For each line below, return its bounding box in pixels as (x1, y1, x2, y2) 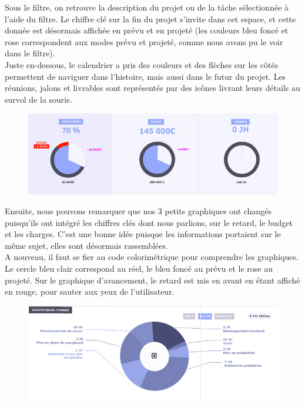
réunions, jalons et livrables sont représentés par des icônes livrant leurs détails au (5, 82, 300, 94)
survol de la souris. (5, 93, 72, 105)
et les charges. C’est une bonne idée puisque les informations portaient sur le (5, 228, 281, 240)
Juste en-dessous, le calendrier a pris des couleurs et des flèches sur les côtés (5, 58, 279, 70)
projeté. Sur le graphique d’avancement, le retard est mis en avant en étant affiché (5, 274, 300, 286)
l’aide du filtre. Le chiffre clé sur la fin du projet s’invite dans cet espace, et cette (5, 12, 296, 25)
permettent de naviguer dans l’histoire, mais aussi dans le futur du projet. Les (5, 70, 286, 82)
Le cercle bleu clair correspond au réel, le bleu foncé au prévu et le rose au (5, 262, 273, 275)
